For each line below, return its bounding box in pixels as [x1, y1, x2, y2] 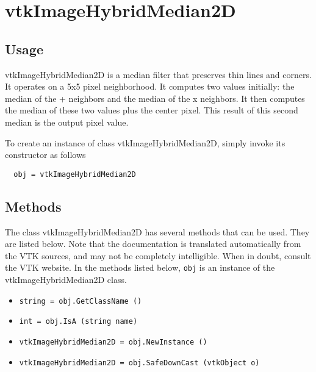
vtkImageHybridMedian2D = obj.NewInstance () [19, 337, 207, 346]
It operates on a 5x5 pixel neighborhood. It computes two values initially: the [5, 80, 295, 93]
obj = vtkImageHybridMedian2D [13, 170, 136, 179]
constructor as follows [5, 148, 86, 161]
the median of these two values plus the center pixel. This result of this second [5, 104, 298, 116]
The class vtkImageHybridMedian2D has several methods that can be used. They [5, 225, 310, 238]
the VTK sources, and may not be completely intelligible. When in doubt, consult [5, 249, 311, 262]
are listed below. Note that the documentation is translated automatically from [5, 237, 301, 250]
